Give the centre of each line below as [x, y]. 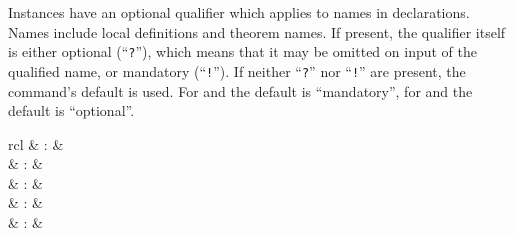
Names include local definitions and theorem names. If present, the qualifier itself [257, 31]
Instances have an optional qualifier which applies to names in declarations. [239, 12]
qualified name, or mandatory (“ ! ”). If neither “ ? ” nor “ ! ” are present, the [237, 70]
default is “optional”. [71, 110]
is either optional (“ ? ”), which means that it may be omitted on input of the [242, 51]
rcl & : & [36, 143]
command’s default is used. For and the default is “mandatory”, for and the [240, 90]
